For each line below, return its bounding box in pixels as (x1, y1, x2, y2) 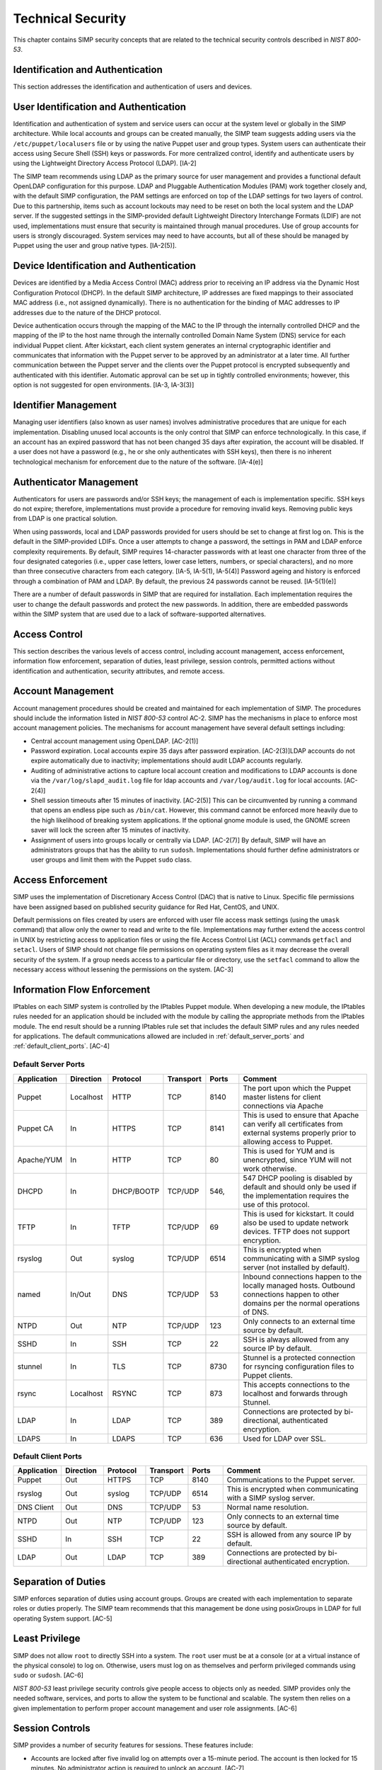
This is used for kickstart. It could (243, 1209, 354, 1218)
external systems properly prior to (243, 1128, 357, 1138)
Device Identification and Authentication (13, 260, 196, 272)
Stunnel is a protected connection (243, 1352, 356, 1362)
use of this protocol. (243, 1199, 310, 1209)
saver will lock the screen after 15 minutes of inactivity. (30, 826, 190, 835)
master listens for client (243, 1092, 321, 1102)
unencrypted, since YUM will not (243, 1155, 352, 1165)
